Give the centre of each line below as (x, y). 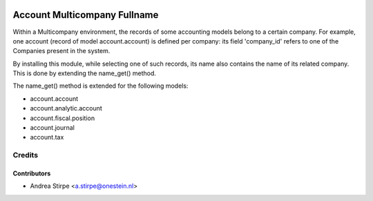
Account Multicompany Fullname (86, 15)
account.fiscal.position (63, 118)
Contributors (32, 173)
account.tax (47, 137)
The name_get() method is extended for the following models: (101, 86)
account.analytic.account (66, 108)
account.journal (52, 128)
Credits (25, 155)
